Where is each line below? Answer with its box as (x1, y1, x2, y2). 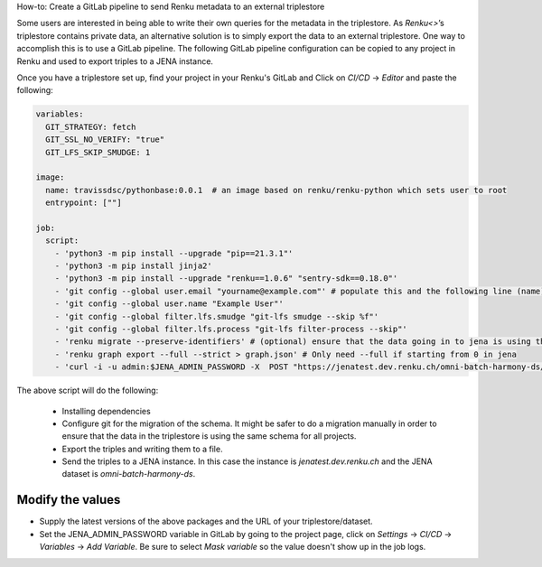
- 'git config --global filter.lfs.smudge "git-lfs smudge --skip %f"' (54, 311, 379, 321)
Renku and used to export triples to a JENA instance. (16, 55, 214, 67)
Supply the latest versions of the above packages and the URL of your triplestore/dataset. (39, 516, 374, 527)
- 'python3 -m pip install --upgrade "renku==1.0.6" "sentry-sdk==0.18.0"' (54, 274, 398, 283)
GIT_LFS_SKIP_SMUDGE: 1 (45, 147, 151, 157)
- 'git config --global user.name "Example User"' (54, 299, 284, 309)
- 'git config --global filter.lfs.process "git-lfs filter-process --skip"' (54, 323, 408, 334)
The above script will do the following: (16, 385, 159, 396)
